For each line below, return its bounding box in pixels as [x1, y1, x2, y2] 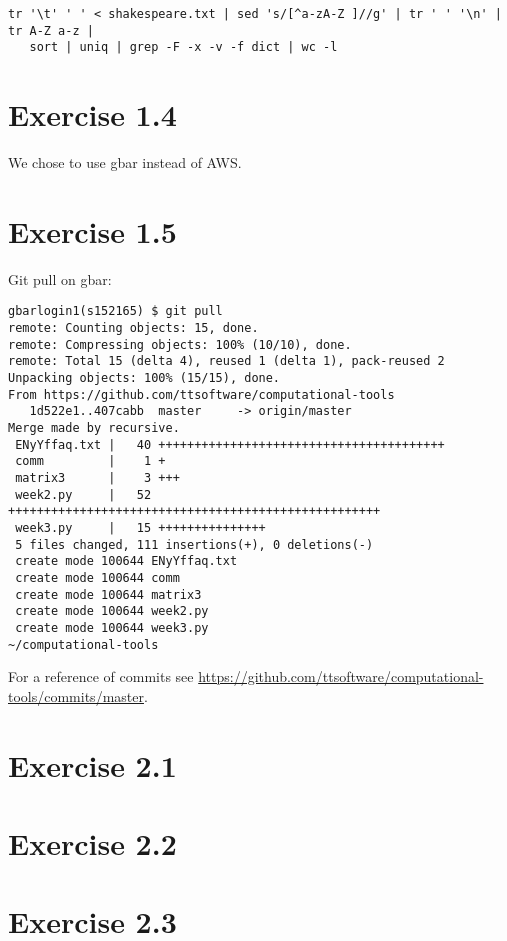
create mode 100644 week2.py [15, 604, 209, 619]
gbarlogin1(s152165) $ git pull [8, 304, 223, 319]
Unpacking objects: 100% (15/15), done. [8, 371, 281, 386]
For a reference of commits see [8, 666, 194, 687]
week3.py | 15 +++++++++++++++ [15, 520, 266, 535]
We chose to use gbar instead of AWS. [8, 152, 242, 173]
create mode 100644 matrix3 [15, 587, 202, 602]
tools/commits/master [8, 685, 144, 706]
